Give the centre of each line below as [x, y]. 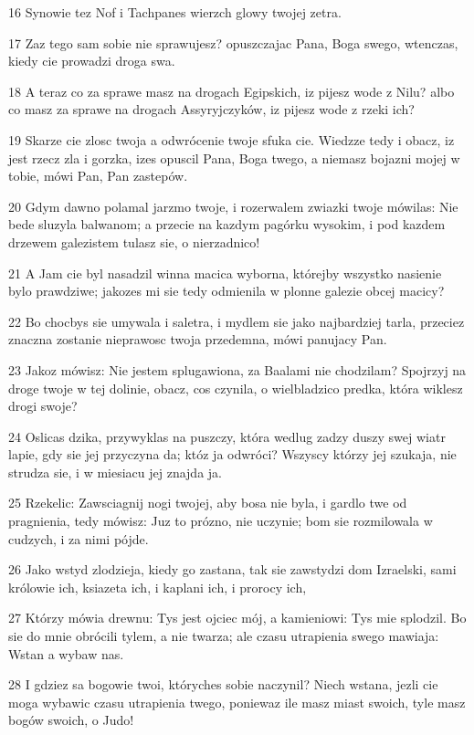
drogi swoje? [43, 406]
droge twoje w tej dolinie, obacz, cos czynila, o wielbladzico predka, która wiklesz [236, 388]
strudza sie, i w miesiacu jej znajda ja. [115, 472]
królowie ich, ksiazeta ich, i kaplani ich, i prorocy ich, [158, 587]
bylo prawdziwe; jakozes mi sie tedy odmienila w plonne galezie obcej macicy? [226, 291]
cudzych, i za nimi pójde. [79, 538]
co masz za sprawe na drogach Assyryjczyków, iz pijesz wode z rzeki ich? [211, 109]
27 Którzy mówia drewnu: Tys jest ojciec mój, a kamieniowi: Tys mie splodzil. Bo [237, 618]
